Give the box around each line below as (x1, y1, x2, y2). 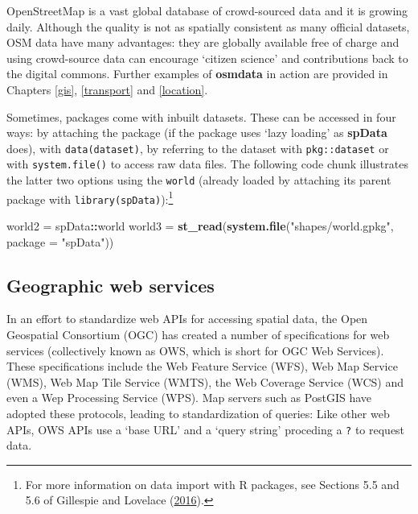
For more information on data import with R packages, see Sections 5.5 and (25, 475, 400, 492)
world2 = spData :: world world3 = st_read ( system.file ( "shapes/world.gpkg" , (6, 218, 394, 234)
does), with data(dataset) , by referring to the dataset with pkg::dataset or (6, 139, 389, 156)
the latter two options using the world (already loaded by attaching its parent (6, 172, 391, 189)
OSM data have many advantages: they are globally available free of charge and (6, 34, 400, 51)
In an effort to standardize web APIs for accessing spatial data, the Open (6, 310, 368, 327)
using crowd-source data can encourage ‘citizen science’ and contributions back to (6, 49, 408, 66)
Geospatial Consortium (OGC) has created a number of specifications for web (6, 326, 390, 343)
